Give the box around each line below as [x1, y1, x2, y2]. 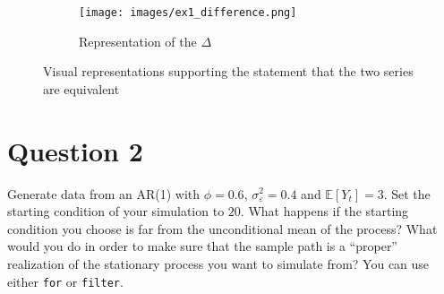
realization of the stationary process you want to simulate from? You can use [7, 254, 430, 272]
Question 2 [7, 132, 143, 169]
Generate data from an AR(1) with [7, 184, 201, 203]
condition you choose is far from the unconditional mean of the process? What [7, 219, 438, 238]
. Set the [383, 184, 431, 203]
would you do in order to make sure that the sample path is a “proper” [7, 237, 397, 255]
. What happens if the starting [240, 202, 409, 220]
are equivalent [43, 79, 120, 98]
